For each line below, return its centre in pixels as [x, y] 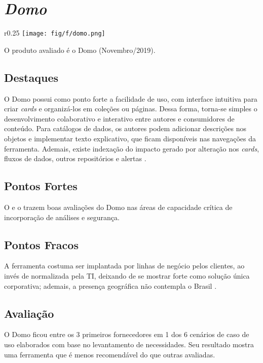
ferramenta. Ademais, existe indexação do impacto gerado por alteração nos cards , [132, 148]
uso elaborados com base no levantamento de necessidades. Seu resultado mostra [129, 344]
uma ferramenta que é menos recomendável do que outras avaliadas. [110, 354]
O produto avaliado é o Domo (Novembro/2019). [80, 50]
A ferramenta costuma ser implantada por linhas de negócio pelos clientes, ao [124, 266]
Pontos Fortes [41, 186]
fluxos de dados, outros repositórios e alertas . [75, 158]
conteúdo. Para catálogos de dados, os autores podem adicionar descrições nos [125, 128]
